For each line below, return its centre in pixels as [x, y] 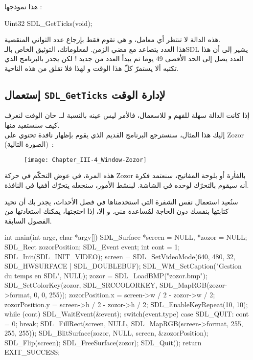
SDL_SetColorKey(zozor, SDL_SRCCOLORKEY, [81, 285]
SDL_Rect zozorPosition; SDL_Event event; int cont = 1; [92, 246]
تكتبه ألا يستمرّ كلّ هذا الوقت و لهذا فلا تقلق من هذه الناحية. [92, 68]
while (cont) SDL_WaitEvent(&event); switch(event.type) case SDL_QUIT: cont [127, 314]
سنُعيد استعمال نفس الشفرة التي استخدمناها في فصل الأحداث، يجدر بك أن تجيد [121, 201]
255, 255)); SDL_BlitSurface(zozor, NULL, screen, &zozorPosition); [106, 333]
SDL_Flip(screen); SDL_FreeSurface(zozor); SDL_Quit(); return [103, 342]
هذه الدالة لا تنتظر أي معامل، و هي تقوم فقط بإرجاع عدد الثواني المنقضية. [113, 39]
